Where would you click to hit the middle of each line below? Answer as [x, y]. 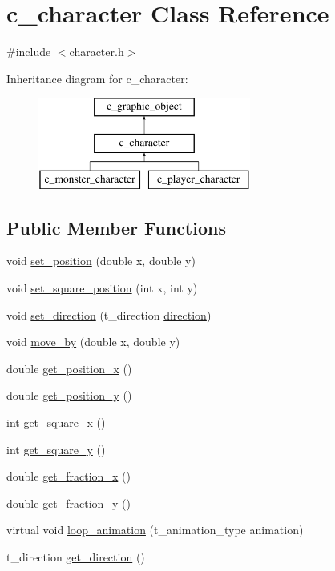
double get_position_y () [69, 395]
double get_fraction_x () [69, 476]
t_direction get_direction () [76, 557]
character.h [97, 52]
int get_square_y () [56, 449]
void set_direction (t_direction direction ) [109, 314]
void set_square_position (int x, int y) [102, 288]
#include [29, 52]
